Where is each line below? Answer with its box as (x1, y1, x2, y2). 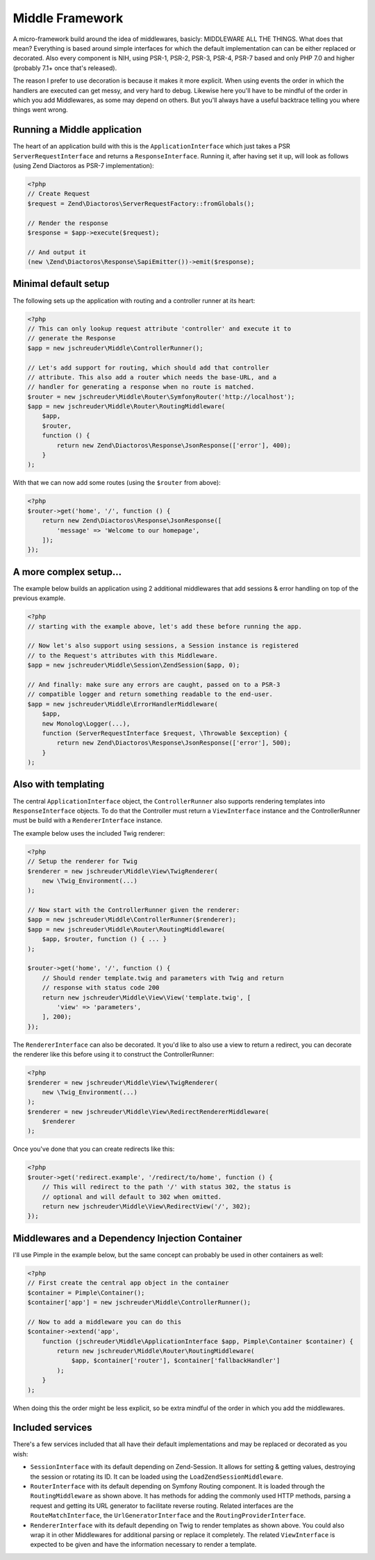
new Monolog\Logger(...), (42, 720, 131, 727)
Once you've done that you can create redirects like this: (12, 1145, 175, 1153)
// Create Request (27, 190, 90, 198)
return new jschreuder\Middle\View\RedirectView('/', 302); (42, 1202, 251, 1210)
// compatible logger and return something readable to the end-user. (27, 690, 274, 698)
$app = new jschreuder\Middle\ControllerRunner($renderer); (27, 915, 237, 924)
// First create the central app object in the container (27, 1279, 229, 1287)
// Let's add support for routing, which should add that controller (27, 363, 269, 372)
